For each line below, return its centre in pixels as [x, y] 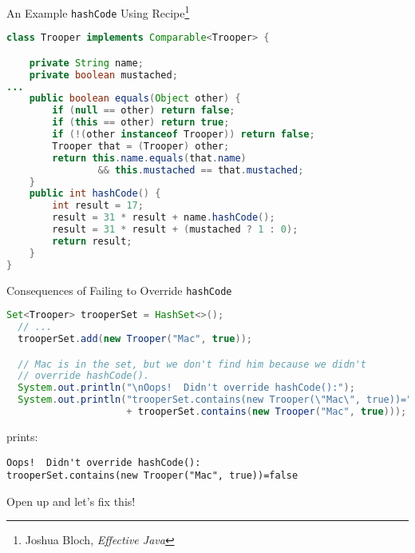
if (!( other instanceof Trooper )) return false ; [184, 135]
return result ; [92, 241]
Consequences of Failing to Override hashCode [119, 290]
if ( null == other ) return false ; [144, 111]
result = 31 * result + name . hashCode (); [164, 218]
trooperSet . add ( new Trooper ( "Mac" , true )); [135, 339]
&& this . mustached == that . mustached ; [201, 170]
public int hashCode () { [95, 194]
